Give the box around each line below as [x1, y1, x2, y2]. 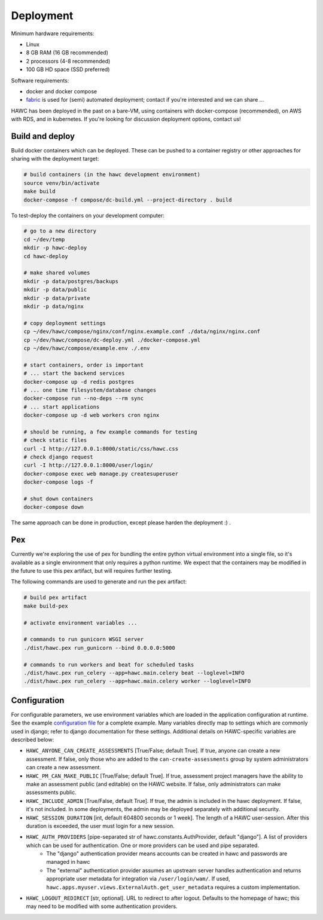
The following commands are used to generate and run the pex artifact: [11, 578, 187, 585]
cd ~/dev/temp [23, 236, 65, 243]
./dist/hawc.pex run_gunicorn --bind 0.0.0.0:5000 [23, 644, 176, 651]
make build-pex [23, 603, 68, 609]
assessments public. [26, 789, 77, 796]
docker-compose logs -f [23, 479, 94, 485]
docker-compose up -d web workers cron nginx [23, 412, 160, 418]
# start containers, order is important [23, 362, 144, 368]
